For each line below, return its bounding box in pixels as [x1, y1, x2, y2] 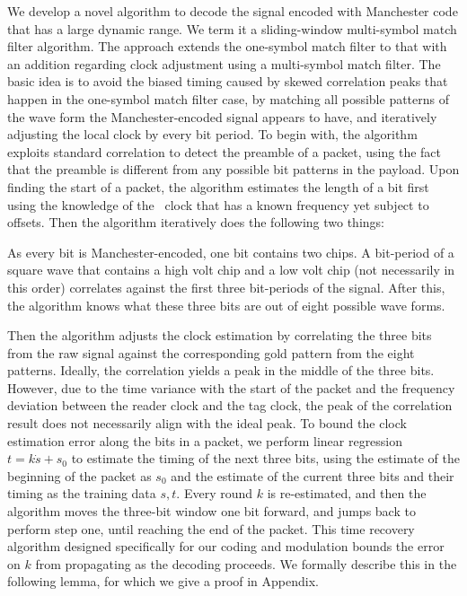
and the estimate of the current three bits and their [171, 466, 454, 485]
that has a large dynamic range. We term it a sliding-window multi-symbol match [7, 19, 457, 38]
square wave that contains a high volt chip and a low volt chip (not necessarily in [7, 260, 455, 279]
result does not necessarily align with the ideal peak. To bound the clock [7, 414, 407, 433]
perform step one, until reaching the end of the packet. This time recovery [7, 519, 415, 538]
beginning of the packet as [7, 466, 152, 485]
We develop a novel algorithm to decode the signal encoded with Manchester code [7, 2, 458, 20]
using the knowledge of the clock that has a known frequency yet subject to [7, 195, 429, 214]
